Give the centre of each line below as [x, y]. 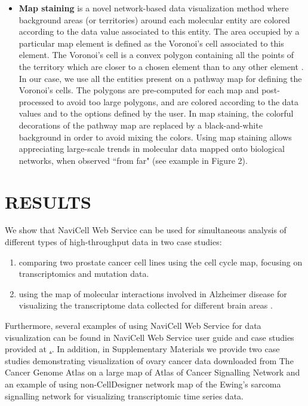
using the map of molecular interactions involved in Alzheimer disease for [153, 293]
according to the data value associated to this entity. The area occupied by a [159, 31]
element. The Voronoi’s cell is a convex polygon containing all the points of [156, 55]
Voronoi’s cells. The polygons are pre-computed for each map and [139, 90]
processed [36, 101]
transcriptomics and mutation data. [84, 274]
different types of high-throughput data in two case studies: [113, 242]
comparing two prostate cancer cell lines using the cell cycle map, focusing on [161, 262]
